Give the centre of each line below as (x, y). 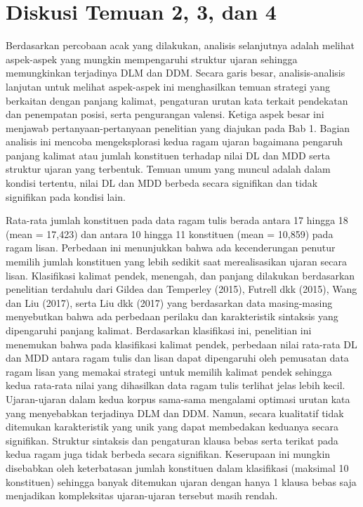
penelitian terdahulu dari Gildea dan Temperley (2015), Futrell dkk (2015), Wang (181, 289)
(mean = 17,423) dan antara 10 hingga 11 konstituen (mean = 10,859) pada (170, 233)
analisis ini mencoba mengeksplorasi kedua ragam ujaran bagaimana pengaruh (174, 141)
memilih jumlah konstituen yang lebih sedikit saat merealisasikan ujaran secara (176, 262)
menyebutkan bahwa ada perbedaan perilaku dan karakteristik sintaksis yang (172, 316)
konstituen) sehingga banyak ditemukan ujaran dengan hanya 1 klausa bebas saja (181, 481)
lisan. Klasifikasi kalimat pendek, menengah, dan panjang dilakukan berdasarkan (180, 275)
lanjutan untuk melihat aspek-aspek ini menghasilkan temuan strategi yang (168, 86)
